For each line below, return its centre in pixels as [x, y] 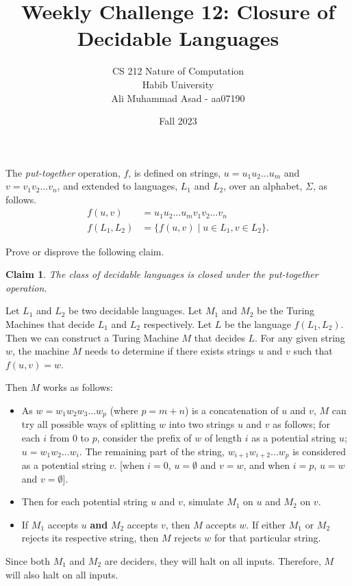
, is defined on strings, [175, 172]
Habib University [178, 84]
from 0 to [70, 437]
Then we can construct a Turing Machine [92, 337]
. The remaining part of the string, [152, 451]
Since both [28, 560]
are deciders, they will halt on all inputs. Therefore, [213, 560]
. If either [266, 524]
